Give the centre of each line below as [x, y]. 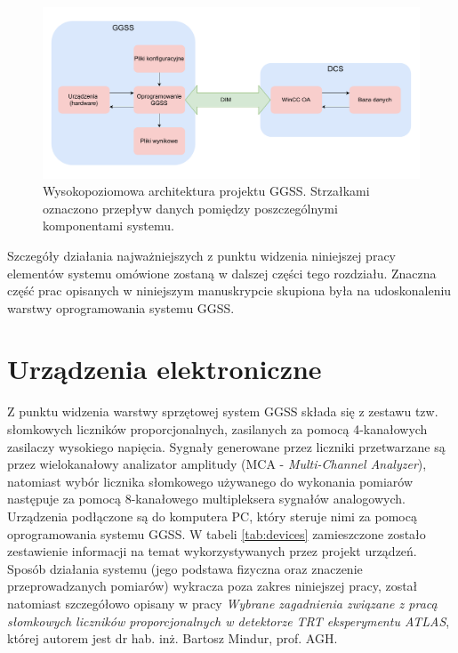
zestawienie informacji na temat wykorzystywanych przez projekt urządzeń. [212, 551]
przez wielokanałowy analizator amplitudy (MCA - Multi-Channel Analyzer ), [217, 464]
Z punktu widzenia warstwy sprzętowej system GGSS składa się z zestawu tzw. [223, 411]
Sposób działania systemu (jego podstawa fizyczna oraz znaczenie [185, 568]
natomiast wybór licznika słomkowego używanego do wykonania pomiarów [210, 481]
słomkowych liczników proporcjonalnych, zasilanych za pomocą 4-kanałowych [217, 429]
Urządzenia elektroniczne [165, 369]
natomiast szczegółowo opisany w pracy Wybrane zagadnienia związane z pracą [222, 603]
